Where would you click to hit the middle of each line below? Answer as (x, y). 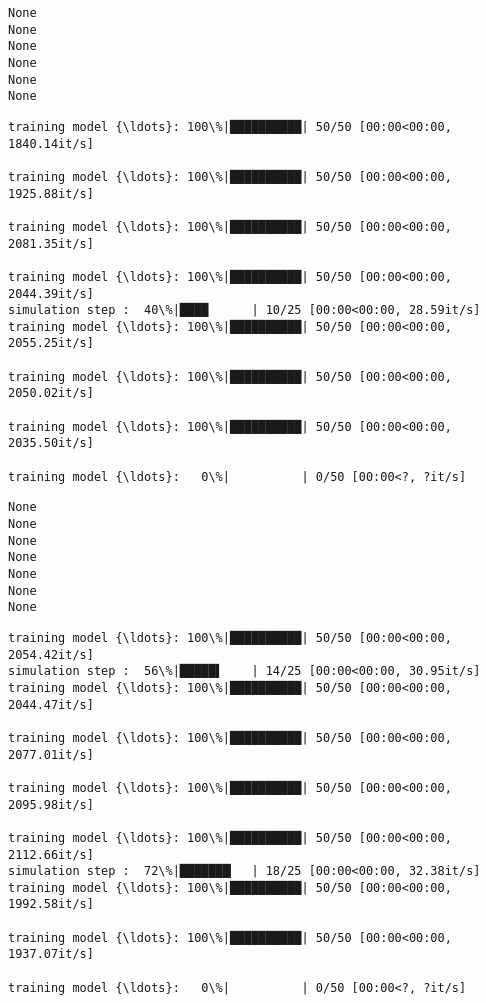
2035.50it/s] (51, 443)
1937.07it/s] (51, 954)
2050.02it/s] (51, 393)
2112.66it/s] (51, 854)
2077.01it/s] (51, 754)
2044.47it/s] (51, 704)
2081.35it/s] (51, 243)
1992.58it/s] (51, 904)
